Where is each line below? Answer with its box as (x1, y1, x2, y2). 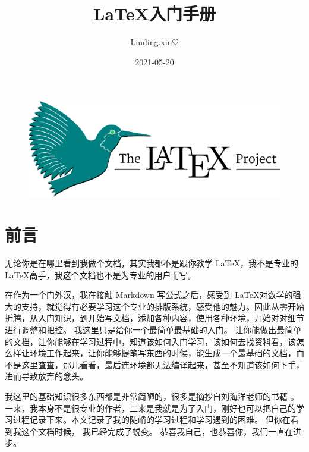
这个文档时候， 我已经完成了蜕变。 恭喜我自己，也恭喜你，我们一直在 (21, 425, 294, 437)
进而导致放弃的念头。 (5, 370, 88, 382)
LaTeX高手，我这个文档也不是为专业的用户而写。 (5, 268, 196, 281)
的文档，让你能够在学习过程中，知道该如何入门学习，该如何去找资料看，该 (5, 335, 296, 347)
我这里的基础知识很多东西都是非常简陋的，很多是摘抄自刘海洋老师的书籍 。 (5, 390, 299, 403)
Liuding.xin (130, 36, 172, 48)
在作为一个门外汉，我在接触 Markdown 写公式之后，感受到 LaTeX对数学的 (5, 288, 293, 301)
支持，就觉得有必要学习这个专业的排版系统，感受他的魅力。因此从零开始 (21, 300, 304, 312)
